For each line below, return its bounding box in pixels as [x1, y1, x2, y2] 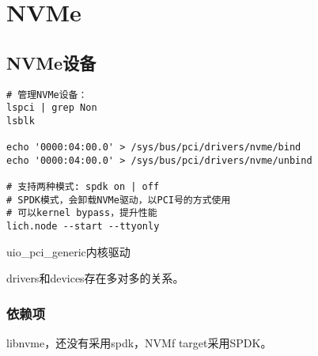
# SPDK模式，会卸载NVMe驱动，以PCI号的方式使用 [6, 194, 231, 206]
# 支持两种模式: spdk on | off [6, 181, 160, 193]
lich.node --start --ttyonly [6, 221, 160, 233]
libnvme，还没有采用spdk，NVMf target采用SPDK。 [6, 335, 272, 351]
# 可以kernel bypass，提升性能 [6, 207, 157, 219]
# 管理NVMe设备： [6, 89, 88, 100]
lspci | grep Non [6, 102, 97, 114]
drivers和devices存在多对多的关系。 [6, 270, 184, 286]
